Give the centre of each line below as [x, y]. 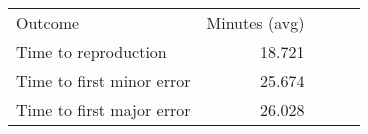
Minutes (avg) [255, 22]
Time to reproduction [91, 51]
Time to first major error [103, 109]
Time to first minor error [103, 80]
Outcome [48, 22]
